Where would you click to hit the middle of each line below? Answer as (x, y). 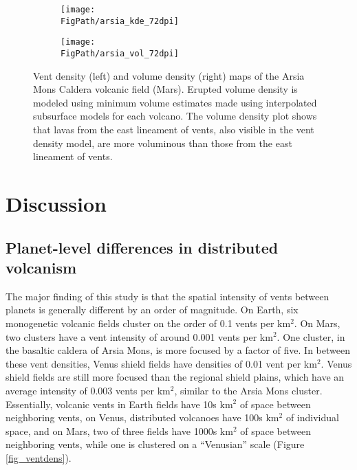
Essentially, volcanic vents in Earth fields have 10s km (119, 404)
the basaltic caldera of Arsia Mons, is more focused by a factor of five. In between (178, 350)
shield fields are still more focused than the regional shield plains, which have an (175, 377)
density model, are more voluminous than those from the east (163, 143)
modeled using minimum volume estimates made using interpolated (175, 102)
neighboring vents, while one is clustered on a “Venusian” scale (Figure (155, 444)
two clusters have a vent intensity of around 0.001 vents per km (139, 336)
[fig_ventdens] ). (39, 457)
